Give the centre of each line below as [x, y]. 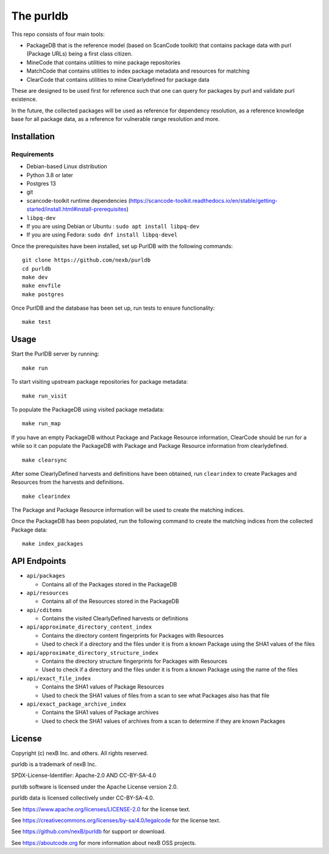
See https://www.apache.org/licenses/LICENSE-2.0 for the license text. [101, 809]
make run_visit [45, 396]
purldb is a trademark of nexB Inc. [54, 764]
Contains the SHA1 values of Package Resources [103, 687]
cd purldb [37, 268]
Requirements [33, 154]
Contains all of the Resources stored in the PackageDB [110, 601]
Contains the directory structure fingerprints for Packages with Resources [135, 661]
